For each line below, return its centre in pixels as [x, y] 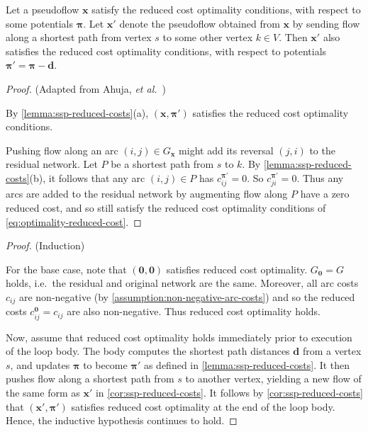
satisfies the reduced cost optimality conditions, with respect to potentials [166, 51]
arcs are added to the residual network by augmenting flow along [147, 194]
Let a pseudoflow [43, 9]
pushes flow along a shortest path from [90, 379]
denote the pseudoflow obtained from [200, 23]
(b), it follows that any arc [87, 177]
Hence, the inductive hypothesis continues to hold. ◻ [122, 420]
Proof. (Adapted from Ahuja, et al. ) [86, 88]
